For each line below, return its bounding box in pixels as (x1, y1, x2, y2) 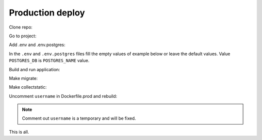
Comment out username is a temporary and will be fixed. (22, 115, 136, 121)
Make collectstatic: (9, 84, 47, 90)
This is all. (9, 129, 29, 135)
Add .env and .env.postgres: (9, 42, 65, 48)
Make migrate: (9, 75, 38, 81)
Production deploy (9, 7, 85, 18)
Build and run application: (9, 66, 60, 72)
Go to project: (9, 33, 36, 39)
